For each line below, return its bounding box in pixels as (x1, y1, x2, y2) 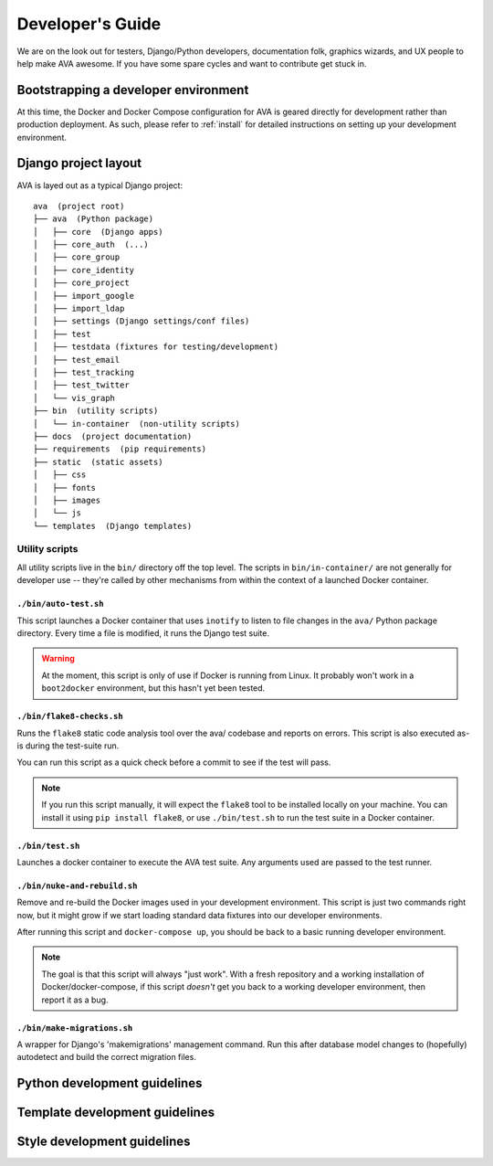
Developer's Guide (16, 14, 162, 34)
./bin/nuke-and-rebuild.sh (16, 880, 138, 891)
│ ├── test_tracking (33, 367, 135, 377)
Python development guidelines (16, 1076, 203, 1091)
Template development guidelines (16, 1105, 215, 1120)
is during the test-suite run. (16, 740, 120, 751)
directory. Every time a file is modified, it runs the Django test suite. (16, 628, 269, 639)
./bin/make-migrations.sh (16, 1023, 133, 1033)
